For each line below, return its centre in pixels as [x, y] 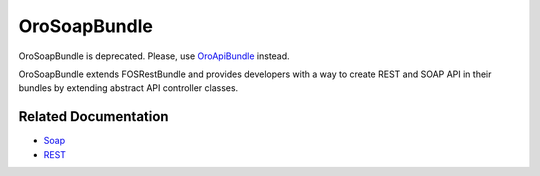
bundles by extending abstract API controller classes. [128, 88]
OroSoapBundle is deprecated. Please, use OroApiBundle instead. [154, 56]
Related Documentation [93, 116]
